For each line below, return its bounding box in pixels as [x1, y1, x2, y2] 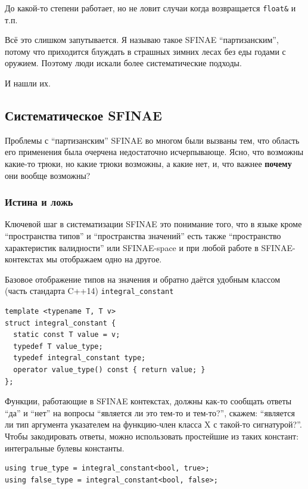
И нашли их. [5, 77, 51, 89]
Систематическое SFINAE [5, 106, 162, 125]
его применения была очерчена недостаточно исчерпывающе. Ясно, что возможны [5, 146, 304, 158]
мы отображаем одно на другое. [46, 253, 162, 265]
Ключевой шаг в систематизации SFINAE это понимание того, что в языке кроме [5, 218, 302, 230]
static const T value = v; [13, 330, 120, 339]
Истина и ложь [5, 194, 73, 209]
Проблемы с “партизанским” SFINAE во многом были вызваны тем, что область [5, 134, 300, 146]
